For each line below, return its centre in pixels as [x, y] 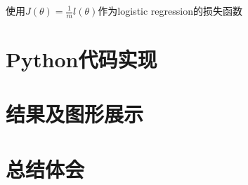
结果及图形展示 [75, 114]
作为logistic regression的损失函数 [170, 11]
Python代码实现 [81, 59]
